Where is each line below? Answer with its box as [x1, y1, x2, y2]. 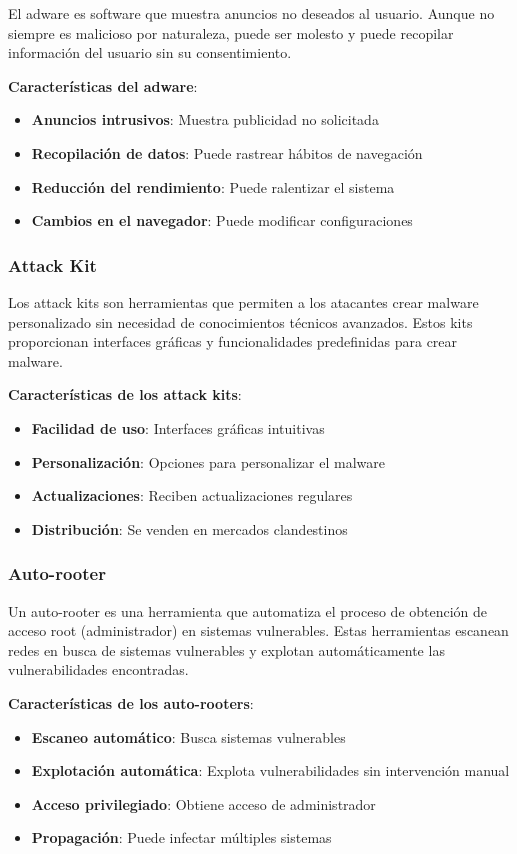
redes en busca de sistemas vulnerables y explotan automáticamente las [8, 639, 445, 660]
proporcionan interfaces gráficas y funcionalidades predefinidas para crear [8, 331, 458, 352]
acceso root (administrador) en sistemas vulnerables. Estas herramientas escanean [8, 620, 509, 641]
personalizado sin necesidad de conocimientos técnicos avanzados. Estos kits [8, 311, 473, 332]
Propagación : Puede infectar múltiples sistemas [31, 827, 332, 848]
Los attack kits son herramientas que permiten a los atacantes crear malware [8, 291, 479, 312]
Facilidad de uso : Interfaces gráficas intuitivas [31, 417, 325, 438]
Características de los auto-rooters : [8, 692, 254, 713]
